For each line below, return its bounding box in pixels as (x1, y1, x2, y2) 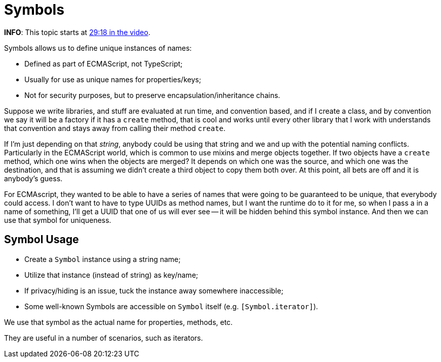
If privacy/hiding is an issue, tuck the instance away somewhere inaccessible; (24, 286, 283, 295)
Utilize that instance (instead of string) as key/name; (24, 270, 198, 279)
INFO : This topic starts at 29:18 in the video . (4, 27, 151, 37)
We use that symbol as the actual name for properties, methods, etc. (4, 317, 233, 326)
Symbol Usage (4, 233, 79, 246)
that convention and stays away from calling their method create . (4, 123, 226, 133)
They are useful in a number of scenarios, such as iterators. (4, 333, 203, 342)
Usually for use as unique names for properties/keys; (24, 75, 201, 84)
